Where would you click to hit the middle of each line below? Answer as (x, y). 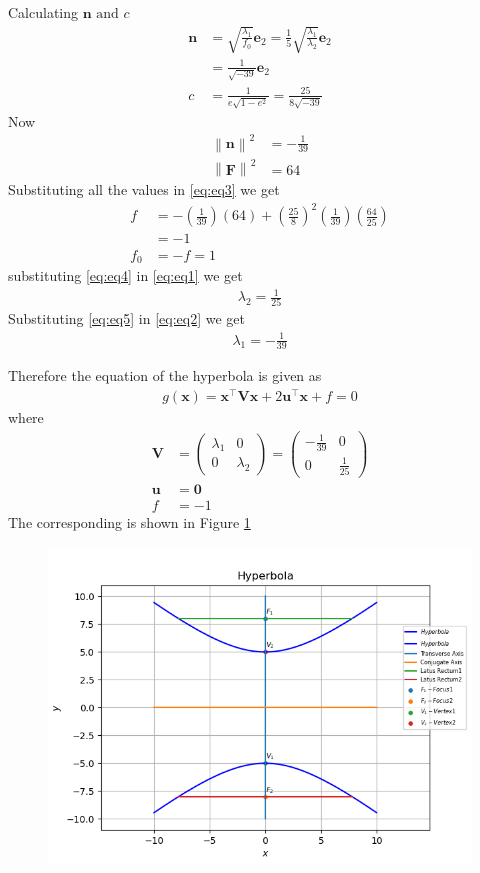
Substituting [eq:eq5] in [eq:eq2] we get (126, 318)
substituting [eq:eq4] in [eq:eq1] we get (125, 274)
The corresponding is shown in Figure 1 (129, 522)
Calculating (43, 12)
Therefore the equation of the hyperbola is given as (165, 375)
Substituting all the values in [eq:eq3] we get (144, 189)
